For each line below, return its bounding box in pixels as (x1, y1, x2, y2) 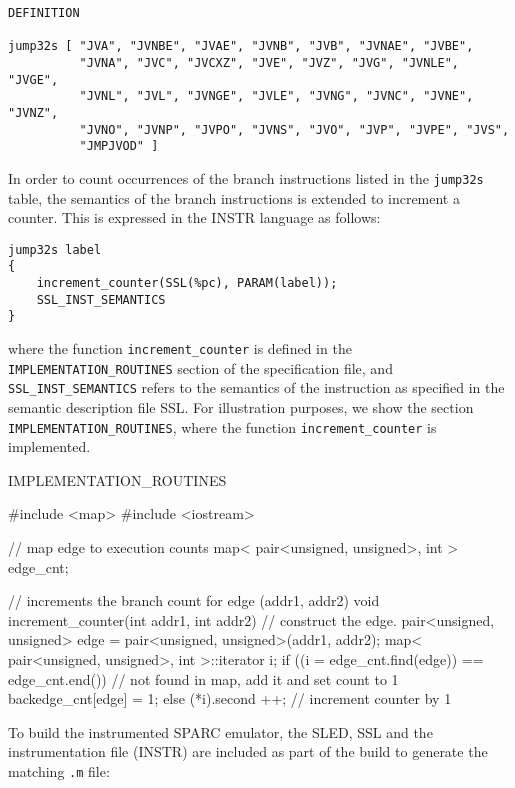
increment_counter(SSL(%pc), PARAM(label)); (36, 276, 338, 291)
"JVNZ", (8, 105, 59, 120)
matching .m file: (8, 760, 110, 781)
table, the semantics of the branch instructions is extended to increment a (8, 187, 460, 208)
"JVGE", (8, 72, 59, 87)
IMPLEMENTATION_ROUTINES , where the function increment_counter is (8, 416, 437, 437)
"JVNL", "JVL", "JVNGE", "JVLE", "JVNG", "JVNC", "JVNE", (79, 89, 474, 104)
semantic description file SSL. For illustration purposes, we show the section (8, 397, 474, 417)
